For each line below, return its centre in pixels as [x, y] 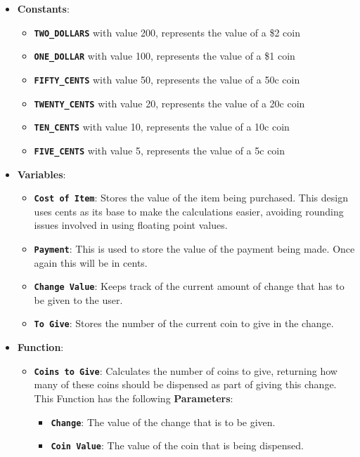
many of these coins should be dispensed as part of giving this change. [185, 384]
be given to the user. [78, 299]
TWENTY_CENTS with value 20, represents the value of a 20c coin [169, 103]
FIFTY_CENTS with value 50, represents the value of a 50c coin [167, 79]
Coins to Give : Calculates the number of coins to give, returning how [186, 370]
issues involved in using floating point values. [131, 225]
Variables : [41, 174]
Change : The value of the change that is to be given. [163, 422]
